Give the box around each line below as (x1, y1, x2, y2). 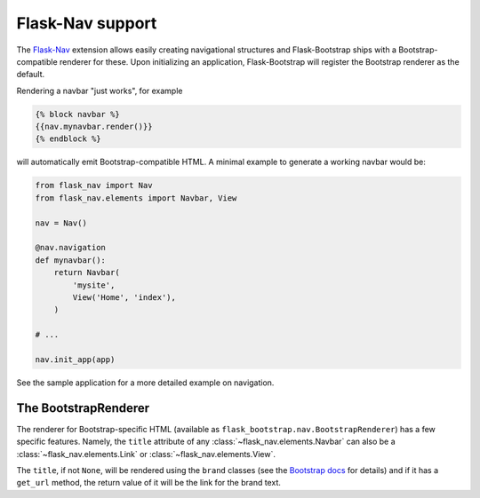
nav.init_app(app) (35, 354, 116, 364)
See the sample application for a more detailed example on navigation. (16, 377, 275, 388)
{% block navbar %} (35, 109, 120, 119)
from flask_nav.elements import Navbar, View (35, 193, 237, 203)
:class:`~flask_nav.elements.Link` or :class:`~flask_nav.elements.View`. (16, 448, 276, 459)
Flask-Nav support (16, 13, 157, 33)
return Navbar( (53, 267, 120, 278)
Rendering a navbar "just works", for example (16, 85, 183, 96)
